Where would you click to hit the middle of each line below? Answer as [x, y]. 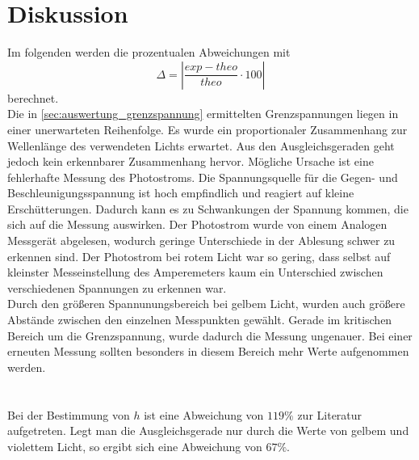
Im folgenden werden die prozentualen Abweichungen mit [149, 52]
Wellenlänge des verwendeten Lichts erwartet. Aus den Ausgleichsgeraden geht [201, 145]
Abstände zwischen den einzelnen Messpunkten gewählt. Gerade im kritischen [200, 320]
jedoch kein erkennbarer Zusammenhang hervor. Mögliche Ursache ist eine [191, 161]
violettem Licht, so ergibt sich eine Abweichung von [135, 446]
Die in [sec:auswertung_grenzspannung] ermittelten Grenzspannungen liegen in [203, 114]
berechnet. [33, 97]
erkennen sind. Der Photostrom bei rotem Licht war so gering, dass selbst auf [199, 256]
